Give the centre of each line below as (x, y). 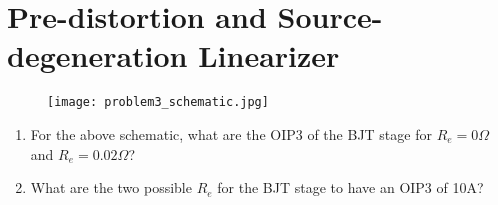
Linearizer (269, 55)
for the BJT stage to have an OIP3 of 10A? (350, 187)
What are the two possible (111, 187)
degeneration (97, 55)
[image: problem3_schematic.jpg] (158, 102)
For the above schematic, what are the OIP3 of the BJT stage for (231, 133)
